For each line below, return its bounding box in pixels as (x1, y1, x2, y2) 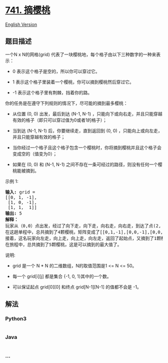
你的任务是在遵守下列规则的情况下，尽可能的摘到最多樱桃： (5, 100, 128, 106)
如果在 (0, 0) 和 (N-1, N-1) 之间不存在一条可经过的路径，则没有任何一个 (12, 161, 158, 167)
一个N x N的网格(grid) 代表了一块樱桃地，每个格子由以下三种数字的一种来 (5, 51, 156, 57)
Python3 (5, 315, 26, 322)
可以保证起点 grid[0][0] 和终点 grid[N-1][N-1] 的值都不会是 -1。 (12, 283, 141, 290)
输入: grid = (5, 189, 35, 195)
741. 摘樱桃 (5, 4, 50, 16)
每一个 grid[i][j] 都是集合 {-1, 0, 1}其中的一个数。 (12, 273, 111, 279)
